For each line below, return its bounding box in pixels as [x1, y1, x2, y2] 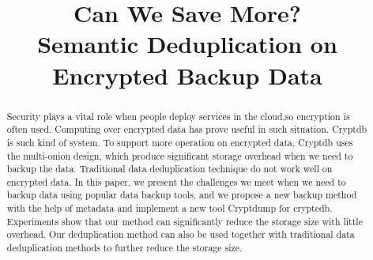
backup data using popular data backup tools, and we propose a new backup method [6, 188, 357, 202]
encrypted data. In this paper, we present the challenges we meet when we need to [6, 175, 346, 188]
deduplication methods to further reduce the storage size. [6, 241, 243, 254]
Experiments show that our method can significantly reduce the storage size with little [6, 214, 363, 228]
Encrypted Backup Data [52, 58, 322, 91]
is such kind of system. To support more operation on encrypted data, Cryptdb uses [6, 135, 353, 149]
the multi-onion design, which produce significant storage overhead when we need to [6, 149, 353, 162]
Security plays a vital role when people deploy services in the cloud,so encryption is [6, 109, 350, 122]
